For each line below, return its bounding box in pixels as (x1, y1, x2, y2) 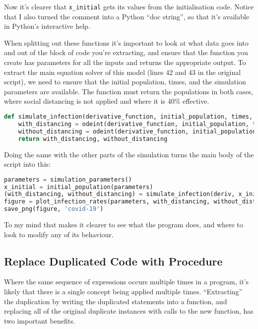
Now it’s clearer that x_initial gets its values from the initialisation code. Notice (4, 1, 254, 11)
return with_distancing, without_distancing (18, 135, 168, 142)
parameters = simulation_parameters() (4, 176, 132, 183)
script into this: (4, 159, 51, 169)
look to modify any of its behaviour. (4, 229, 114, 239)
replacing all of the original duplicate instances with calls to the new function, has (4, 306, 254, 316)
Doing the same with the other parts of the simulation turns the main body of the (4, 149, 254, 159)
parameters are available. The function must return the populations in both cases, (4, 86, 254, 96)
